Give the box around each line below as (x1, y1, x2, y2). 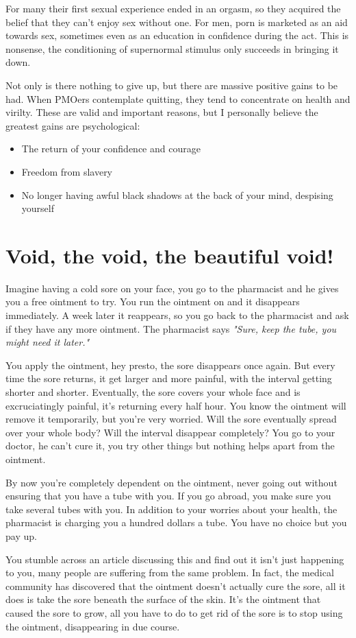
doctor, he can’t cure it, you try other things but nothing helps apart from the (5, 438, 335, 453)
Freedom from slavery (21, 164, 113, 178)
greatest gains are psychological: (5, 118, 140, 132)
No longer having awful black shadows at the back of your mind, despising (21, 187, 333, 202)
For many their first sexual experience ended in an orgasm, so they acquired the (5, 1, 341, 15)
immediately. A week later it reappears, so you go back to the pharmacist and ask (5, 308, 349, 322)
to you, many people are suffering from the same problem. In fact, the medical (5, 565, 334, 580)
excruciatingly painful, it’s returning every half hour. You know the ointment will (5, 398, 346, 412)
